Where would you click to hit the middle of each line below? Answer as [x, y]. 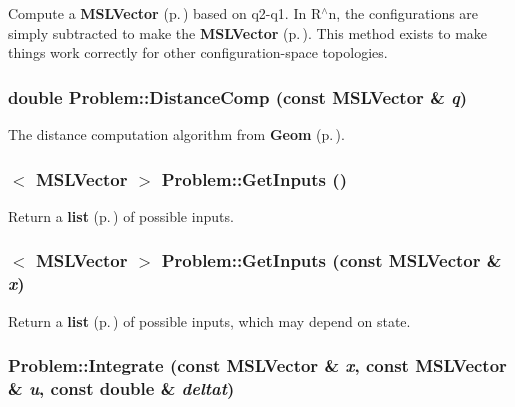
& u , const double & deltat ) [121, 387]
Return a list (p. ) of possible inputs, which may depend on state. [209, 320]
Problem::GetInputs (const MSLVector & [331, 260]
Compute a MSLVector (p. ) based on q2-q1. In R [165, 13]
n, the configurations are [403, 13]
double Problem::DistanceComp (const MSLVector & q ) [238, 96]
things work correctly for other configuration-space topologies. [198, 52]
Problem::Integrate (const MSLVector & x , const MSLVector [257, 365]
